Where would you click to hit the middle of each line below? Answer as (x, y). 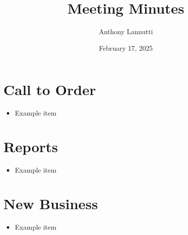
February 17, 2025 (126, 48)
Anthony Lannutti (126, 31)
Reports (31, 147)
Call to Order (50, 89)
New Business (51, 203)
